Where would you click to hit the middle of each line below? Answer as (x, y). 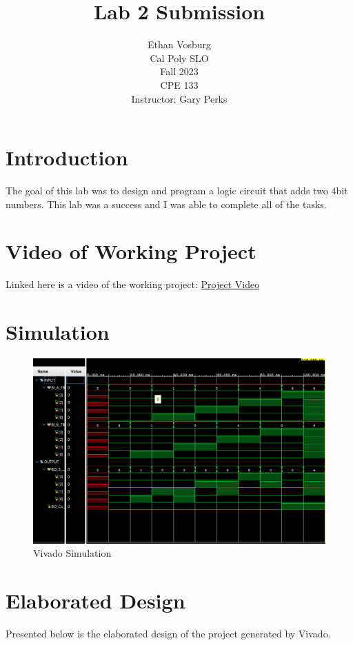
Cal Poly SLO (179, 58)
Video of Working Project (131, 251)
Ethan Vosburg (179, 44)
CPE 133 (179, 84)
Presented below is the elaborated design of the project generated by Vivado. (168, 634)
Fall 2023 (179, 71)
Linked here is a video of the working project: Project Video (133, 284)
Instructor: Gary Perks (179, 98)
